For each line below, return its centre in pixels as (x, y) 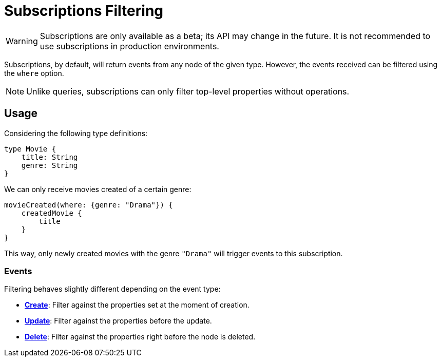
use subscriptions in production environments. (129, 46)
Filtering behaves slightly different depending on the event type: (112, 289)
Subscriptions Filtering (84, 11)
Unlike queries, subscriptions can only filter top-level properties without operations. (188, 91)
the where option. (34, 73)
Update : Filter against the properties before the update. (118, 321)
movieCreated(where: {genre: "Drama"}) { (89, 205)
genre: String (50, 165)
